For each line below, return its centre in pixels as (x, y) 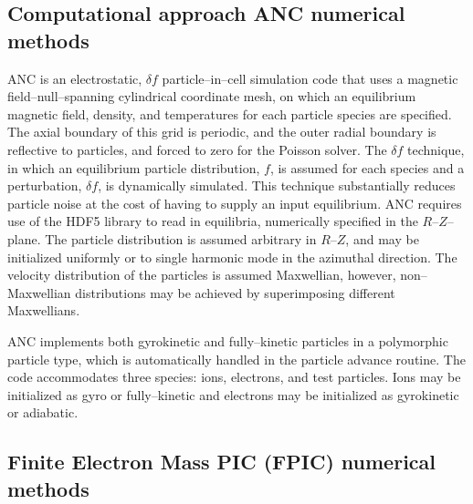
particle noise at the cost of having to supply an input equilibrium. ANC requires (235, 203)
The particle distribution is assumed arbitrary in (181, 238)
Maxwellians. (44, 310)
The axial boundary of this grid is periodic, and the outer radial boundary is (222, 132)
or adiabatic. (43, 412)
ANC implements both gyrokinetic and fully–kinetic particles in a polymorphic (228, 340)
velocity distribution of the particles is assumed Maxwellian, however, (202, 275)
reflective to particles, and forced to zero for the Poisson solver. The (197, 149)
